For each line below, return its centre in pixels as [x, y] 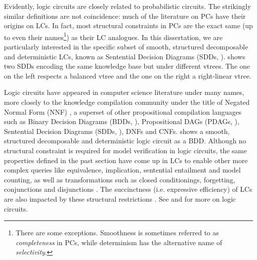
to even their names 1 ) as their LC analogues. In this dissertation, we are [113, 36]
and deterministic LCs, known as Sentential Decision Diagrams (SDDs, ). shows [125, 56]
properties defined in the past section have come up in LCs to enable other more [126, 160]
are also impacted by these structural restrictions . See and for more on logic [120, 198]
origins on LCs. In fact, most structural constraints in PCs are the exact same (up [128, 25]
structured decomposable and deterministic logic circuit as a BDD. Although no [125, 141]
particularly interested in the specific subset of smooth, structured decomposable [126, 47]
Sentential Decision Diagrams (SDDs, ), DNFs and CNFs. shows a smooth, [117, 131]
